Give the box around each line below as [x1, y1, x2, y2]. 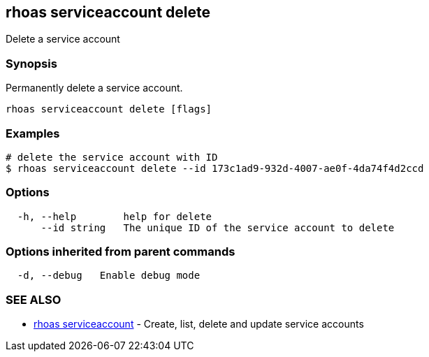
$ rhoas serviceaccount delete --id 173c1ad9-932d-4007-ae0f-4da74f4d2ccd [6, 162, 424, 174]
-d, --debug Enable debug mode [17, 270, 201, 282]
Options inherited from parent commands [6, 245, 235, 259]
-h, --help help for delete [17, 210, 212, 222]
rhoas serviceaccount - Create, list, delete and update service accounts [34, 318, 364, 330]
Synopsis [6, 56, 57, 71]
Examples [6, 126, 60, 140]
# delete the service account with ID [6, 151, 218, 163]
